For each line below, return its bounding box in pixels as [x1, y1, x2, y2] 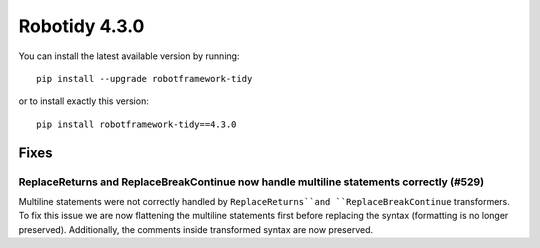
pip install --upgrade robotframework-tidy [36, 73, 253, 84]
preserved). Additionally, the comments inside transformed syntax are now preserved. [18, 223, 374, 235]
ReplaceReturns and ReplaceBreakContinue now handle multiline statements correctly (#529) [18, 175, 485, 189]
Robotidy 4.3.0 [18, 15, 145, 37]
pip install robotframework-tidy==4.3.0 [36, 118, 237, 130]
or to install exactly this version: [18, 95, 149, 107]
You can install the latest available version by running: [18, 50, 240, 62]
